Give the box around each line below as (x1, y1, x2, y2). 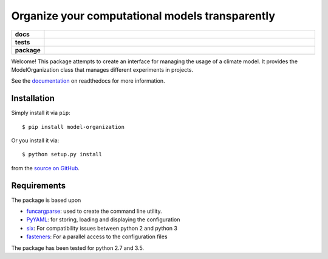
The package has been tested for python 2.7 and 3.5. (11, 244, 145, 252)
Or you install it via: (11, 137, 60, 144)
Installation (11, 93, 55, 103)
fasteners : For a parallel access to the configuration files (26, 233, 168, 240)
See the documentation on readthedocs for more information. (11, 77, 165, 85)
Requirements (11, 180, 66, 191)
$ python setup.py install (22, 151, 103, 158)
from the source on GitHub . (11, 164, 80, 171)
